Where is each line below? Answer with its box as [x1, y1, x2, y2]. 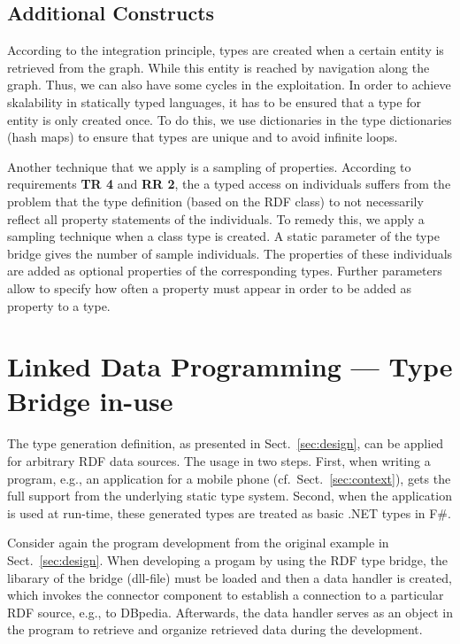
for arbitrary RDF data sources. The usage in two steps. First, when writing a [7, 452, 431, 470]
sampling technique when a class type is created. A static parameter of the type [7, 227, 440, 245]
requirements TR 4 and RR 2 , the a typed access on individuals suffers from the [7, 175, 451, 193]
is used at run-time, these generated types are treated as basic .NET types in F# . [7, 503, 451, 522]
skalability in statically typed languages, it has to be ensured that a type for [7, 92, 421, 111]
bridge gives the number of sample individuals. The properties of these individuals [7, 244, 453, 262]
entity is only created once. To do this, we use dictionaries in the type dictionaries [7, 110, 452, 128]
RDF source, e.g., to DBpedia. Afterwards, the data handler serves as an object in [7, 602, 453, 621]
